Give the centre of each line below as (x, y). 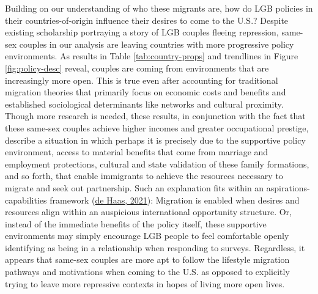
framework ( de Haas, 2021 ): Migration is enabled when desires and (175, 200)
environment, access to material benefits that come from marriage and (137, 152)
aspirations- (288, 187)
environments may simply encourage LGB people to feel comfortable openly (147, 236)
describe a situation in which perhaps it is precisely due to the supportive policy (155, 140)
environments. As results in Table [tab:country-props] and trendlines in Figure (152, 56)
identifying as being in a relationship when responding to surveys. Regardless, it (155, 247)
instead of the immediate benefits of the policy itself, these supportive (136, 223)
